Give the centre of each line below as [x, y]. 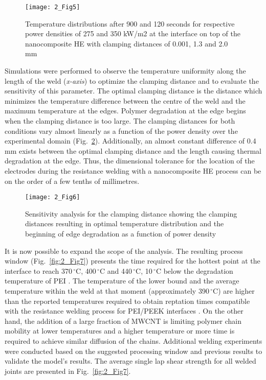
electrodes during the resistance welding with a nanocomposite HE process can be [133, 170]
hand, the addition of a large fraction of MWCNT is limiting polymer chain [123, 320]
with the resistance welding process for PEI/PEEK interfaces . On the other [124, 311]
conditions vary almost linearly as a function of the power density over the [121, 130]
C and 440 [116, 270]
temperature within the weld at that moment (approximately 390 [107, 290]
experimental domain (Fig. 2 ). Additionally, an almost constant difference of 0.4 [130, 141]
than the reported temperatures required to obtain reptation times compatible [127, 301]
